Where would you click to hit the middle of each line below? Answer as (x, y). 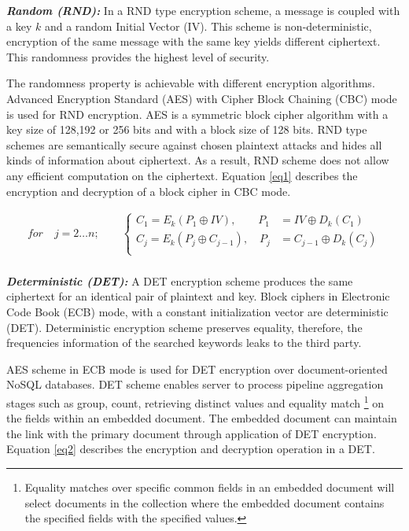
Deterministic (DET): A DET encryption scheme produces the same (180, 280)
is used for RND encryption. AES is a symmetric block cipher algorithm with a (197, 114)
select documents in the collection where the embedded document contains (204, 502)
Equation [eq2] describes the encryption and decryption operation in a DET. (191, 449)
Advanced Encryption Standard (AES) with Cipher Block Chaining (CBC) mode (202, 98)
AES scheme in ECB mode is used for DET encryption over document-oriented (197, 369)
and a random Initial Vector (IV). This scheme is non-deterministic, (208, 26)
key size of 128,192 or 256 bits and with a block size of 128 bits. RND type (187, 129)
